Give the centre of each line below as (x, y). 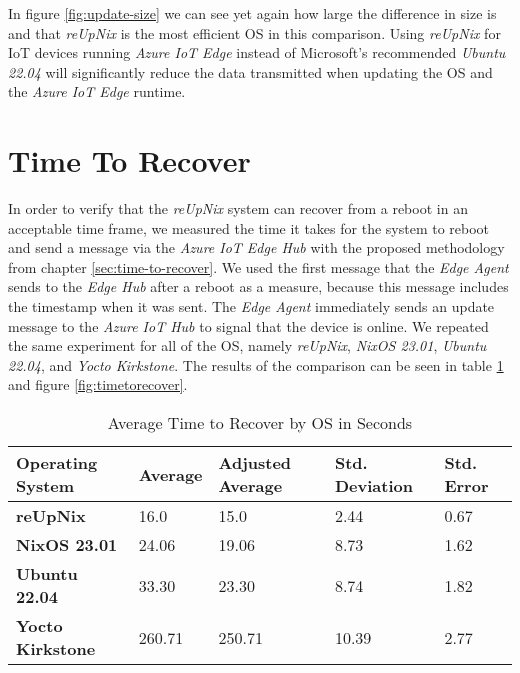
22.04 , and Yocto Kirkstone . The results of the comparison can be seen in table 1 (256, 364)
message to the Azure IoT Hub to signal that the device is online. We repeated (248, 325)
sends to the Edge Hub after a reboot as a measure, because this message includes (258, 286)
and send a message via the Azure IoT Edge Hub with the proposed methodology (256, 247)
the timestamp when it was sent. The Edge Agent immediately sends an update (251, 306)
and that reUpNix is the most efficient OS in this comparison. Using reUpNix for (254, 32)
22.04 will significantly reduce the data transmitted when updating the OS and (250, 71)
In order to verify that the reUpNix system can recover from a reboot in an (238, 208)
